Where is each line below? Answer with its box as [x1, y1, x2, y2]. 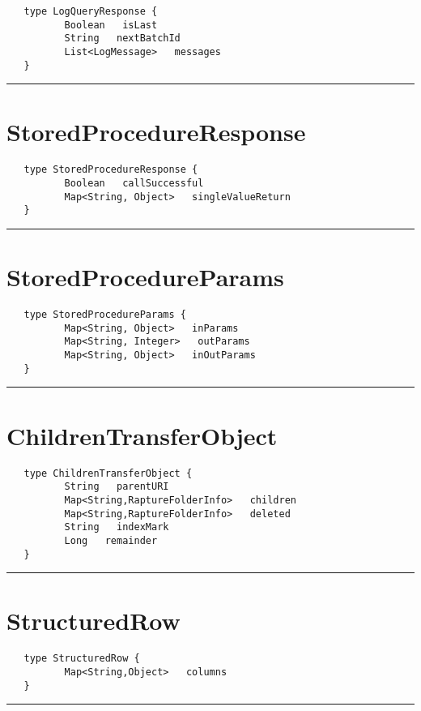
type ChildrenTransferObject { [23, 467, 193, 479]
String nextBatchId [64, 32, 181, 45]
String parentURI [64, 481, 169, 493]
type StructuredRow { [23, 653, 140, 665]
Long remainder [64, 534, 158, 546]
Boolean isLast [64, 19, 158, 31]
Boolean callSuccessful [64, 178, 204, 190]
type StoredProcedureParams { [23, 309, 186, 321]
